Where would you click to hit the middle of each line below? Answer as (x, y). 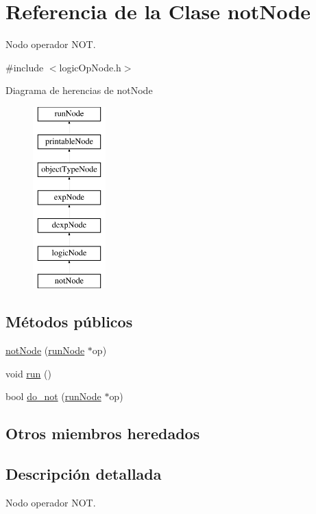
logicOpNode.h (90, 67)
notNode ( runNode (45, 350)
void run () (28, 373)
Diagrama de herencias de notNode (79, 90)
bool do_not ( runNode (53, 396)
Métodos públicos (69, 322)
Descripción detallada (84, 474)
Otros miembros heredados (103, 433)
